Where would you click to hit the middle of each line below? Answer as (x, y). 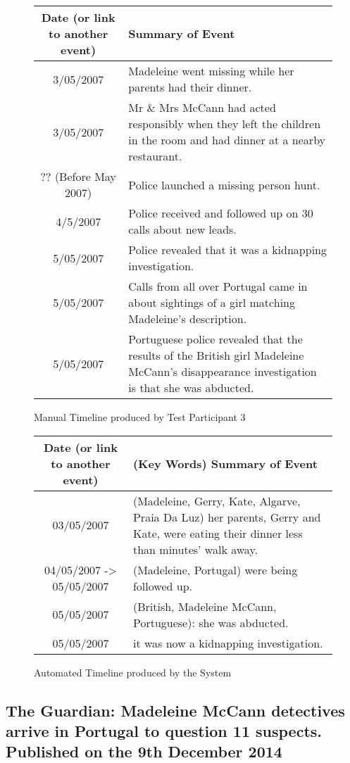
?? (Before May (78, 176)
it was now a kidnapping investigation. (228, 643)
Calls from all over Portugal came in (218, 286)
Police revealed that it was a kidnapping (227, 250)
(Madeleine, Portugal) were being (215, 569)
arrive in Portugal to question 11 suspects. (164, 730)
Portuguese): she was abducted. (211, 622)
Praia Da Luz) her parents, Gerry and (227, 517)
